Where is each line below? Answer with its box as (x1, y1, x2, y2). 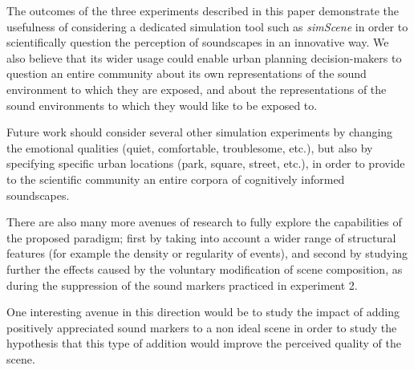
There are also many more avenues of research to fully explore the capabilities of (6, 213, 402, 230)
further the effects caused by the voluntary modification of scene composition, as (6, 260, 403, 277)
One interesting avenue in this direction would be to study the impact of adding (6, 303, 400, 320)
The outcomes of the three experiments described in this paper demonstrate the (6, 2, 399, 18)
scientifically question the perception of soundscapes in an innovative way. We (6, 34, 389, 51)
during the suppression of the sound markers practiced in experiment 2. (6, 276, 358, 293)
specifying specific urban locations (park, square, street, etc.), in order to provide (6, 155, 405, 172)
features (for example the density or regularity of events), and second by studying (6, 245, 408, 262)
